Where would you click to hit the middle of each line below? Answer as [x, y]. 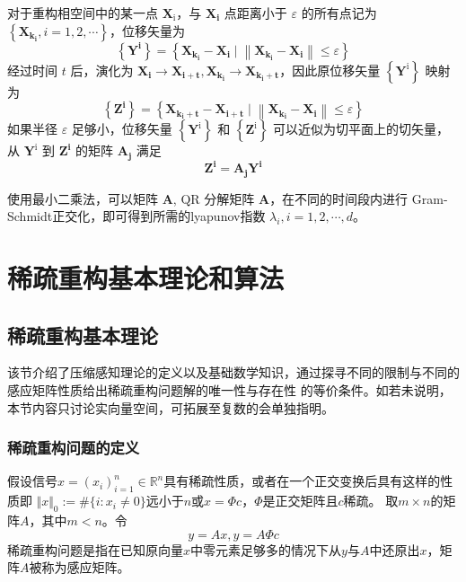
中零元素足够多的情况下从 [266, 549]
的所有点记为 [339, 13]
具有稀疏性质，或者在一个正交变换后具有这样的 [302, 481]
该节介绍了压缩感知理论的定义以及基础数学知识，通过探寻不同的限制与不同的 [233, 372]
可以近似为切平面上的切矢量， [361, 129]
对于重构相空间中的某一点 [83, 13]
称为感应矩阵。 [86, 567]
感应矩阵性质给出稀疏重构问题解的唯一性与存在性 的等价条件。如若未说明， [229, 389]
